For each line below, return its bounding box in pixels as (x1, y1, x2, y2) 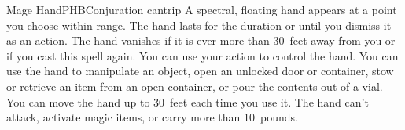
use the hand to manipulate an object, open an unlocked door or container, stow (6, 63, 394, 79)
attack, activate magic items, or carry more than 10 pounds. (6, 109, 298, 125)
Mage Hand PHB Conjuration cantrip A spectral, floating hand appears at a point (6, 2, 397, 17)
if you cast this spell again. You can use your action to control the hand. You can (6, 47, 399, 63)
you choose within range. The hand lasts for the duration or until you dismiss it (6, 16, 392, 33)
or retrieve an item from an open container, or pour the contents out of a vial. (6, 78, 383, 94)
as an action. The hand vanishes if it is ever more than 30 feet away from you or (6, 32, 396, 49)
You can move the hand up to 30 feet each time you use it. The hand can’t (6, 93, 369, 110)
